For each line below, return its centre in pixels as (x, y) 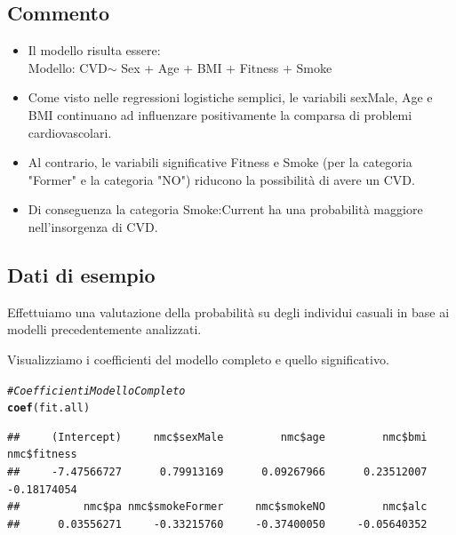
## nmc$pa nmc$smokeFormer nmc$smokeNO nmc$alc (217, 507)
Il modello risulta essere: (94, 50)
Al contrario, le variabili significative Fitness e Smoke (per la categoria (220, 162)
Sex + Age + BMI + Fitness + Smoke (227, 67)
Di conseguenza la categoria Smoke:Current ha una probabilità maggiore (225, 209)
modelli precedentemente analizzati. (104, 329)
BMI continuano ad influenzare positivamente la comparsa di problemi (220, 114)
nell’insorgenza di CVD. (93, 226)
